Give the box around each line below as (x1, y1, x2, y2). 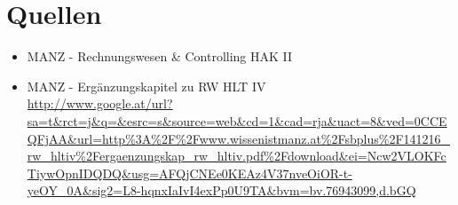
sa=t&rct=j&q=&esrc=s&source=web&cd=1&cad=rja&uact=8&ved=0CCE (27, 111, 447, 130)
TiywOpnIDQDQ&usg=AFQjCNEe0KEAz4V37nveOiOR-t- (27, 163, 352, 182)
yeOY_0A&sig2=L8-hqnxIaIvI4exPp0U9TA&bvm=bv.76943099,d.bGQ (27, 181, 416, 200)
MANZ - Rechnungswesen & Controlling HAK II (27, 47, 293, 66)
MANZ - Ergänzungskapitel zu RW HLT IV (27, 76, 266, 95)
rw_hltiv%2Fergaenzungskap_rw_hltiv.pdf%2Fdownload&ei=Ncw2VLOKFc (27, 146, 446, 165)
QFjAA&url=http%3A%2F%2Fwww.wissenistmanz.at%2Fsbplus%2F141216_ (27, 129, 451, 147)
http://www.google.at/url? (27, 94, 173, 113)
